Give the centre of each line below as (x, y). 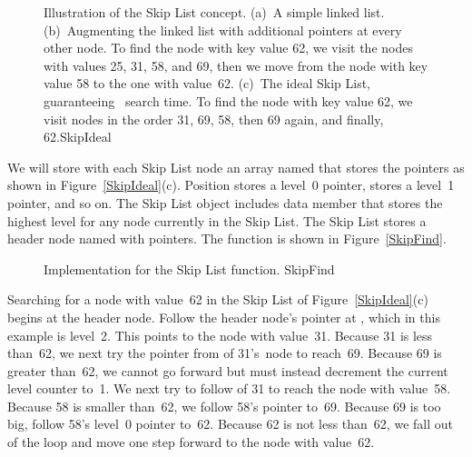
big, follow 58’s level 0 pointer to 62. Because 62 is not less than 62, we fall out (230, 424)
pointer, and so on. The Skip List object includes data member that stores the (225, 202)
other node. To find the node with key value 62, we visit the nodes (228, 48)
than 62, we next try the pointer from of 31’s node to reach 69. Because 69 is (225, 353)
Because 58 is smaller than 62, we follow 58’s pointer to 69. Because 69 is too (224, 406)
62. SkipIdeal (78, 137)
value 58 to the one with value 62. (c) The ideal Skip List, (207, 83)
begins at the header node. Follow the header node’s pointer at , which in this (224, 317)
